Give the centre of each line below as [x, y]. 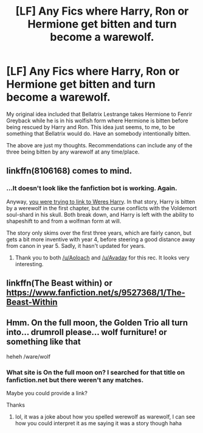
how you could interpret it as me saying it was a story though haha [98, 423]
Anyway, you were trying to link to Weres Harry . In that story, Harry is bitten [101, 202]
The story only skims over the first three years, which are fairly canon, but [99, 233]
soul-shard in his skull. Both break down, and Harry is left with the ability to [100, 214]
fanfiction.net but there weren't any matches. [75, 380]
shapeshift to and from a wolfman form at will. [64, 221]
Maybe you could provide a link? [47, 393]
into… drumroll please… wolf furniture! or [87, 332]
